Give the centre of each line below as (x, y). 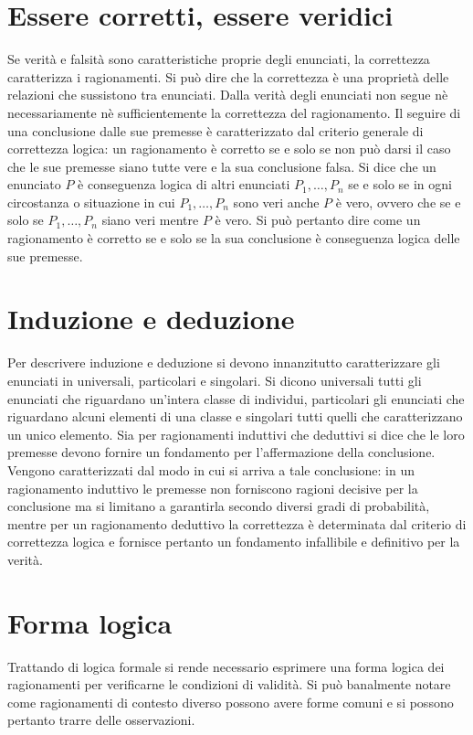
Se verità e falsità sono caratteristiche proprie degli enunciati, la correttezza (219, 59)
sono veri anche (276, 202)
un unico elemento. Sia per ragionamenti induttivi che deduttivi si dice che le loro (236, 434)
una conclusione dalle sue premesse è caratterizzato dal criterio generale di (215, 130)
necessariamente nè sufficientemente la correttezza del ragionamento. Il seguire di (234, 112)
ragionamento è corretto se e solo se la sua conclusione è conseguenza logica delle (234, 238)
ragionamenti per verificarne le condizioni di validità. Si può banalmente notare (229, 684)
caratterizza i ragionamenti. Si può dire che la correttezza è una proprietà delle (228, 76)
